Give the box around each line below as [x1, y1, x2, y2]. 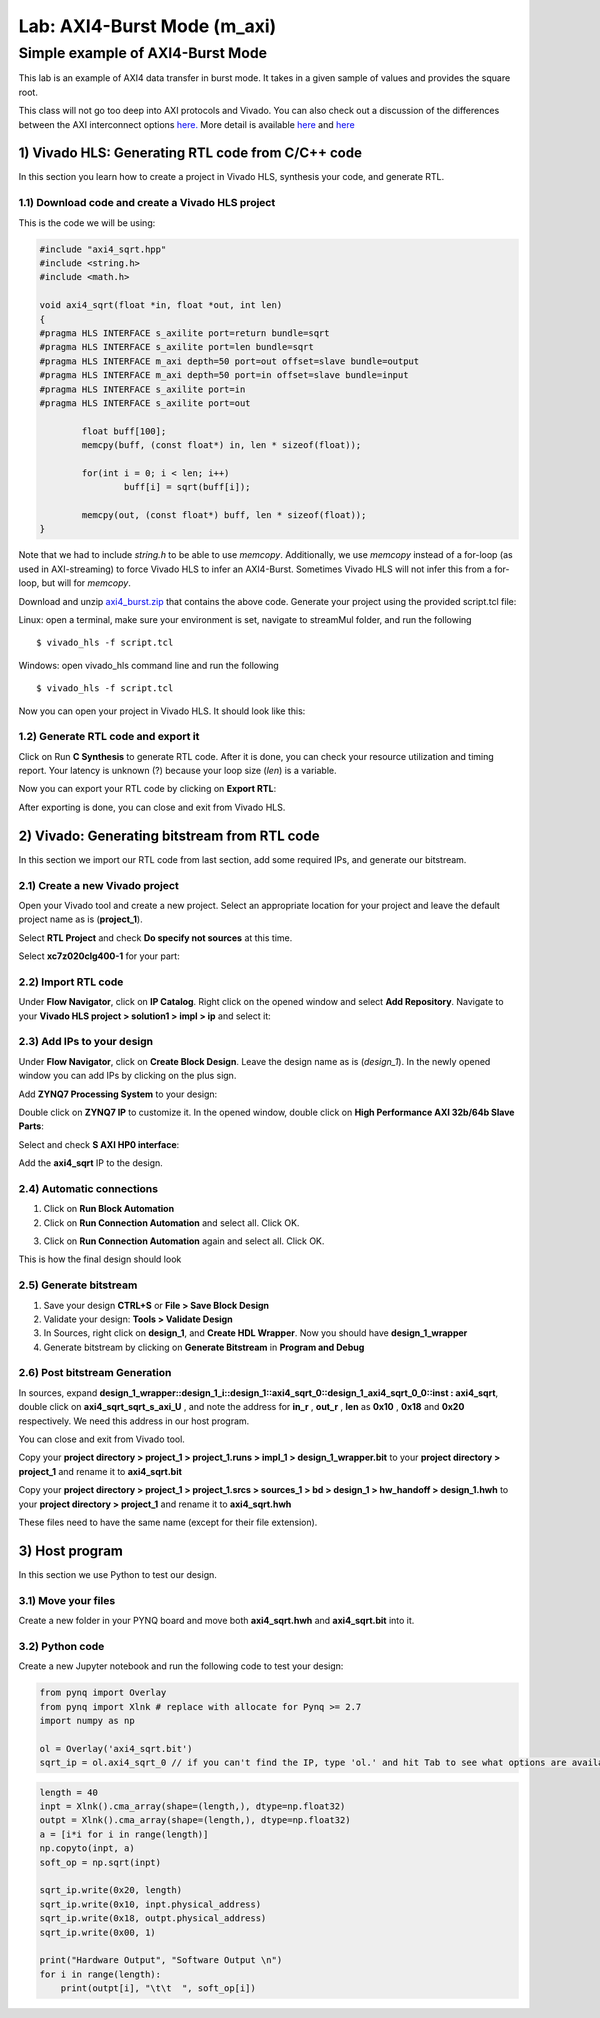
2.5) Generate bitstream [18, 1278, 138, 1292]
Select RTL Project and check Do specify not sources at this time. [18, 931, 293, 944]
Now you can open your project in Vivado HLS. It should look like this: [18, 705, 306, 717]
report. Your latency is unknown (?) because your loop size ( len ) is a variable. [18, 765, 337, 777]
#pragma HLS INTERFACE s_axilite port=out [39, 397, 251, 409]
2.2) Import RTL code [18, 975, 124, 989]
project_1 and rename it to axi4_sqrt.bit [18, 1465, 182, 1477]
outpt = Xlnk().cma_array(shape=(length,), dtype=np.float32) [39, 1815, 351, 1826]
